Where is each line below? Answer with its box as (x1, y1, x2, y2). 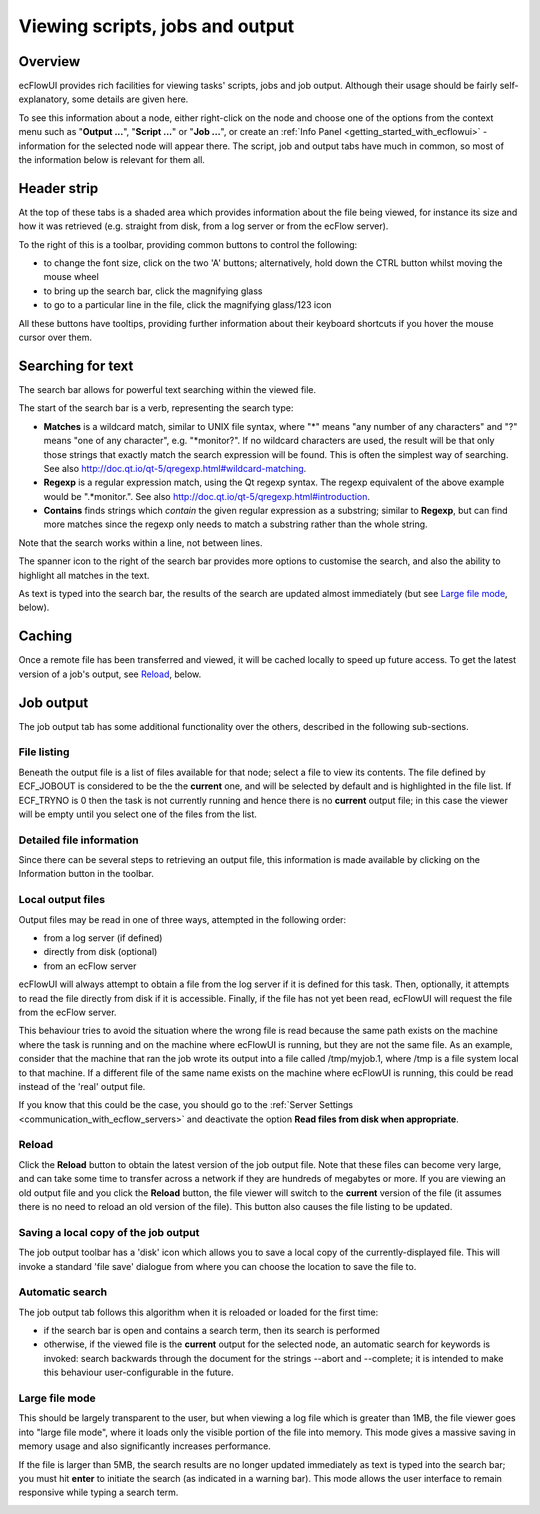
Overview (18, 53, 81, 70)
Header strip (18, 180, 99, 197)
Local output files (18, 893, 105, 907)
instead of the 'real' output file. (18, 1080, 146, 1092)
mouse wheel (43, 271, 99, 283)
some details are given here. (71, 93, 189, 105)
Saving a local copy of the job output (18, 1225, 200, 1239)
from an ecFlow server (43, 960, 137, 972)
